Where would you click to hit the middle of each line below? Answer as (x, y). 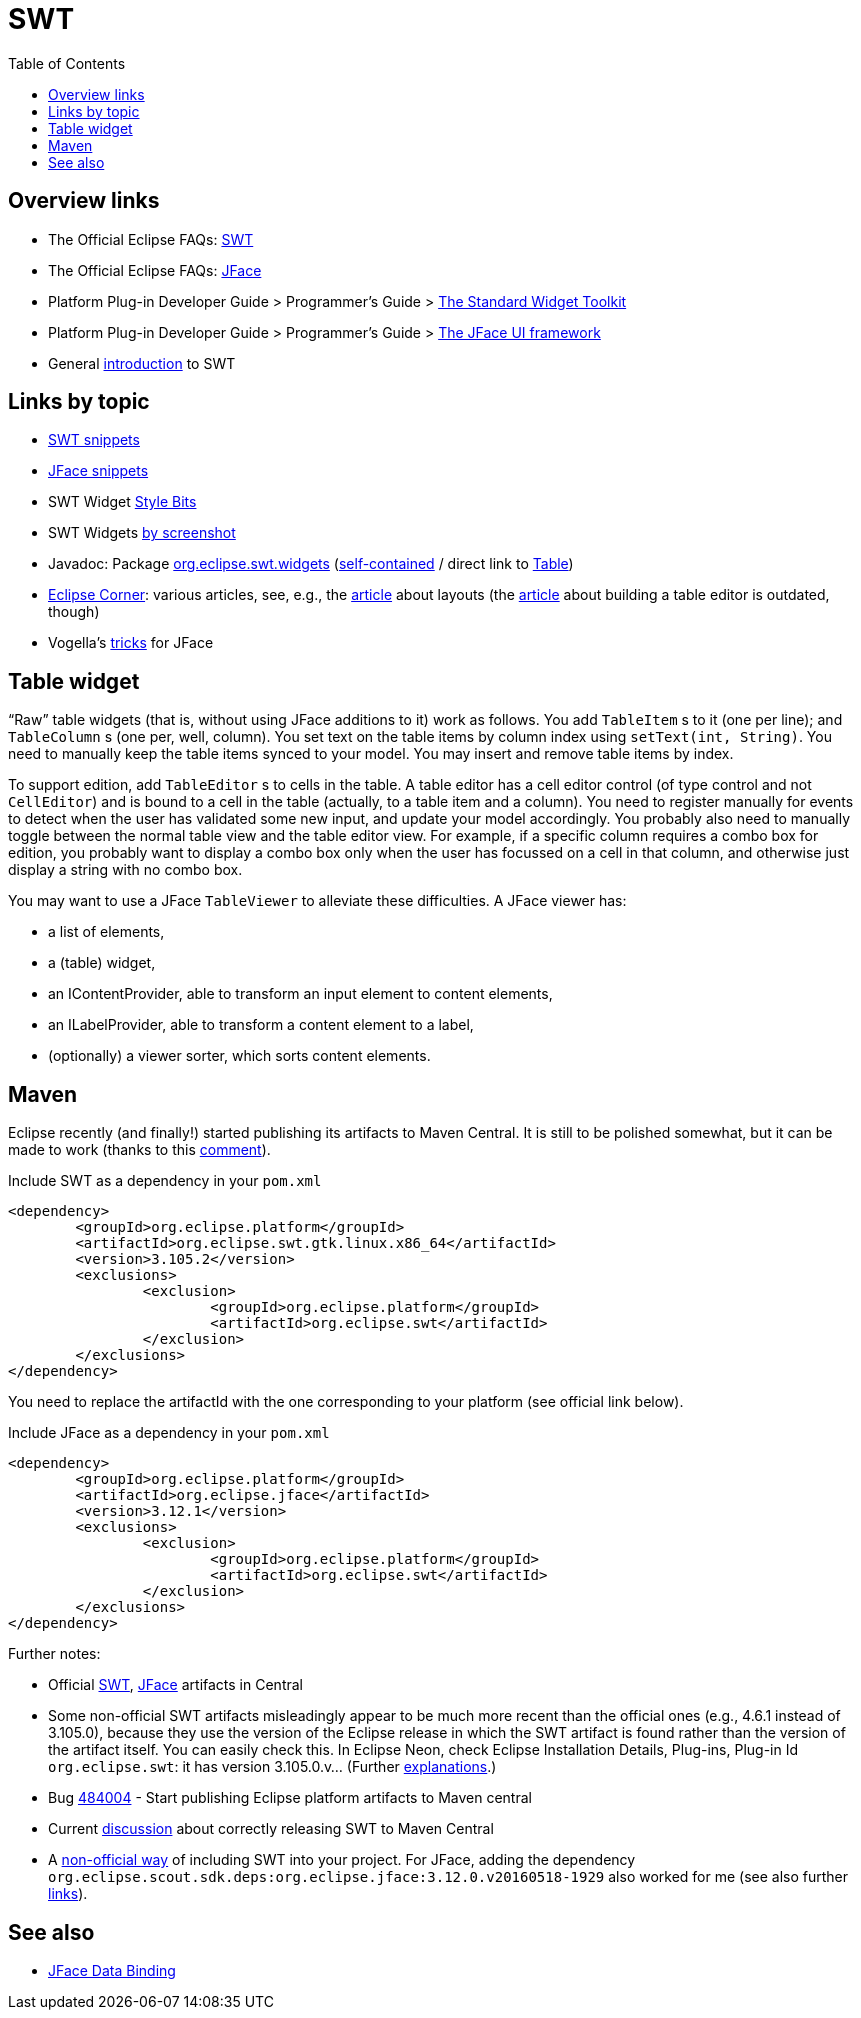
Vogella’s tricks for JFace (131, 643)
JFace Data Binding (112, 1970)
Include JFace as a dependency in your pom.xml (169, 1433)
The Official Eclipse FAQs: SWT (151, 239)
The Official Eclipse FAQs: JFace (155, 270)
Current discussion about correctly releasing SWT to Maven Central (271, 1829)
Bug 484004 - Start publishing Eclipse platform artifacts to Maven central (290, 1798)
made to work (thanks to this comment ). (139, 1150)
